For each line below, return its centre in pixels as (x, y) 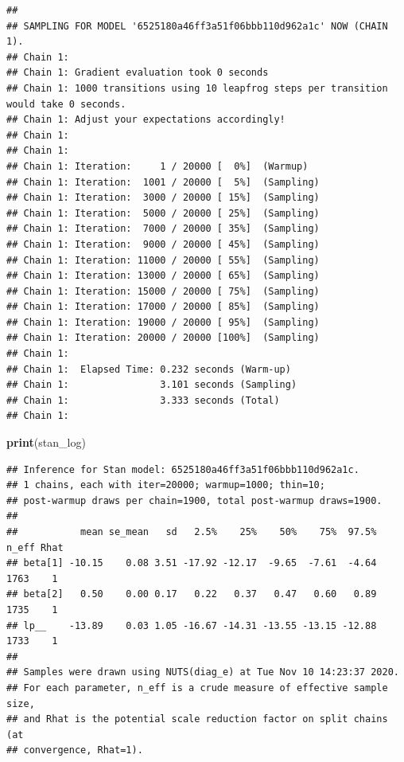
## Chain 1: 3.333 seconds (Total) (143, 400)
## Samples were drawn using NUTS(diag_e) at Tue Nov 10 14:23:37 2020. (203, 672)
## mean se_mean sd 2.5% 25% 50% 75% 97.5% (192, 532)
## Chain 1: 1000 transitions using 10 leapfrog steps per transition (197, 88)
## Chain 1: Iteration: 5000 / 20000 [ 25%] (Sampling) (163, 213)
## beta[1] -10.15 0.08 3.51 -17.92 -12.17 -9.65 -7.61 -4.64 (192, 563)
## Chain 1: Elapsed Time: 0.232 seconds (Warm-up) (149, 369)
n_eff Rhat (35, 547)
